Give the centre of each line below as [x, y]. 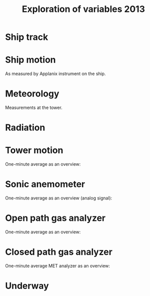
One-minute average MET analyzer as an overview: [58, 266]
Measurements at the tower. [34, 107]
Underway [27, 286]
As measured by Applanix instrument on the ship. [55, 74]
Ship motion [31, 60]
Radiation [25, 128]
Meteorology [32, 94]
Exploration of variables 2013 [83, 9]
